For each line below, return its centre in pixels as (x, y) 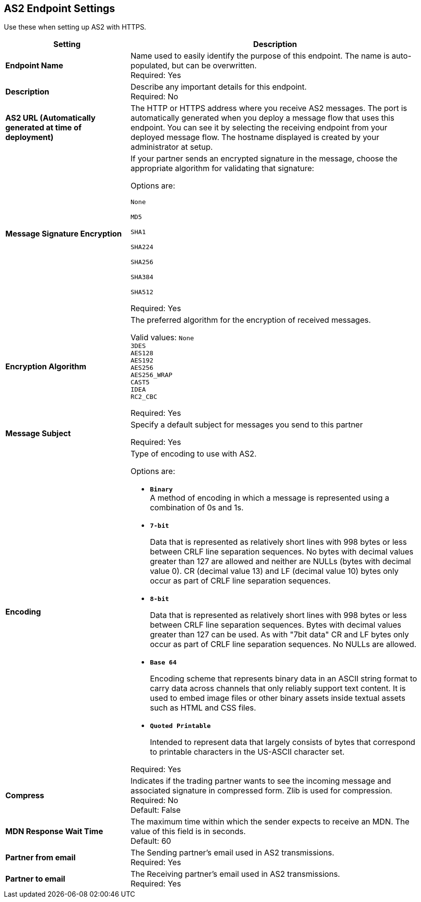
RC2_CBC (144, 397)
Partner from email (40, 858)
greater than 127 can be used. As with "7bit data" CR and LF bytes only (279, 635)
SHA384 (142, 277)
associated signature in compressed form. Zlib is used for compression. (261, 791)
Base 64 (163, 663)
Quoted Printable (180, 726)
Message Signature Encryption (64, 233)
